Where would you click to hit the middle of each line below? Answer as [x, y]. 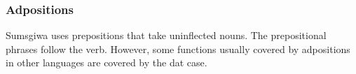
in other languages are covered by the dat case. [107, 62]
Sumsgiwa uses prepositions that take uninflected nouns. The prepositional [166, 35]
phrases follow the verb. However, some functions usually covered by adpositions [178, 49]
